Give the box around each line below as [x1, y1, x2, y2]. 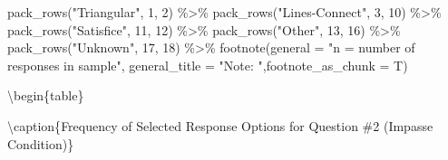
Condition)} [7, 134, 74, 153]
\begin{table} [7, 86, 84, 105]
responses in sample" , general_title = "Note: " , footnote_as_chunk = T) [7, 55, 408, 74]
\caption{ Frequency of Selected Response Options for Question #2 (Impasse [7, 116, 433, 135]
